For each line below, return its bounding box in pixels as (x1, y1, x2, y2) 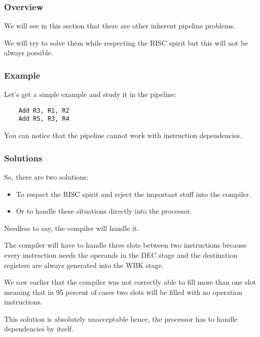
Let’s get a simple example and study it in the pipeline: (4, 89, 176, 99)
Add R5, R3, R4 (18, 115, 69, 123)
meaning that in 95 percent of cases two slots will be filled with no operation (4, 286, 242, 297)
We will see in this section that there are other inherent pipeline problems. (4, 20, 236, 31)
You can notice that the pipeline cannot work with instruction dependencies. (4, 130, 242, 141)
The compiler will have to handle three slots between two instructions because (4, 240, 247, 250)
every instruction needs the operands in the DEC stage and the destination (4, 249, 238, 260)
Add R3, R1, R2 (18, 107, 69, 114)
